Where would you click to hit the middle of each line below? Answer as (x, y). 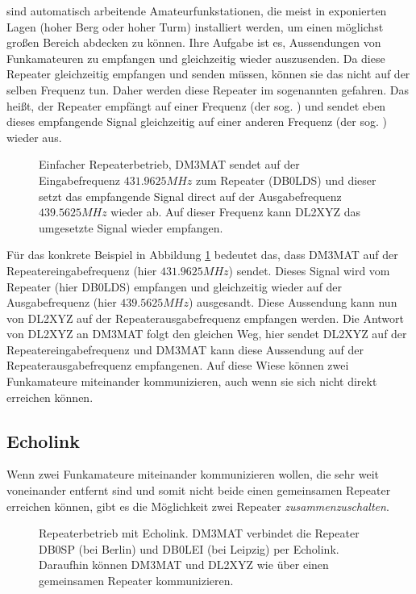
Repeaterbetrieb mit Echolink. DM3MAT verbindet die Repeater (199, 533)
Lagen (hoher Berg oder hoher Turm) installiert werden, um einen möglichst (195, 26)
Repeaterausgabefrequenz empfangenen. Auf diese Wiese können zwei (178, 365)
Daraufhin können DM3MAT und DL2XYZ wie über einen (184, 565)
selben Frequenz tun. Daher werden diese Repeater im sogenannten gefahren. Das (208, 89)
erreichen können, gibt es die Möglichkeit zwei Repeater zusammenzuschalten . (198, 506)
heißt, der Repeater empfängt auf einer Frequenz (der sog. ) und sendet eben (196, 105)
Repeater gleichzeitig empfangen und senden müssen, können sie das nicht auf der (208, 74)
